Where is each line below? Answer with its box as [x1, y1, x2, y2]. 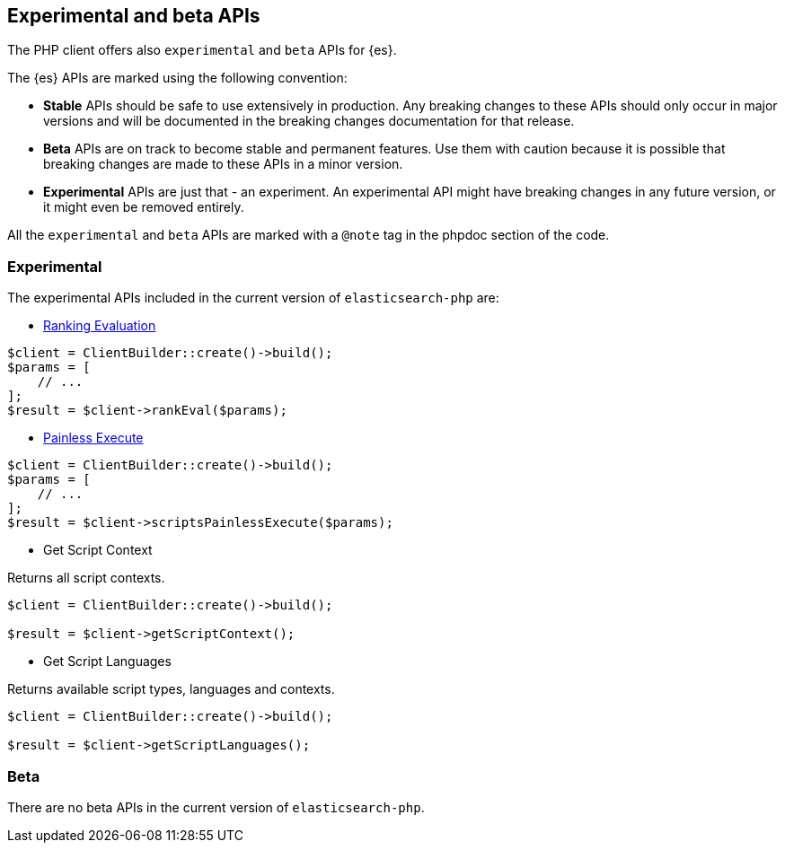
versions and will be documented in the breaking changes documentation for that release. [43, 113, 575, 129]
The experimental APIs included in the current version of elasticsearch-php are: [7, 290, 499, 306]
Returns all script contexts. [7, 570, 165, 586]
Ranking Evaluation [43, 318, 156, 334]
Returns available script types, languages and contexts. [7, 681, 335, 697]
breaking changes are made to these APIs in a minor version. [43, 156, 403, 172]
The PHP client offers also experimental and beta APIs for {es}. [7, 42, 397, 58]
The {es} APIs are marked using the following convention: [7, 70, 348, 86]
